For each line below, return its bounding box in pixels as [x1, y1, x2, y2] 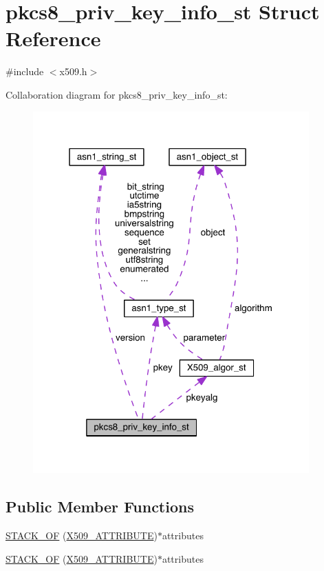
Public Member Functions [6, 496, 194, 517]
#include [6, 64, 44, 79]
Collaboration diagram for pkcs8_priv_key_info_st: [6, 87, 228, 101]
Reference [6, 24, 101, 52]
